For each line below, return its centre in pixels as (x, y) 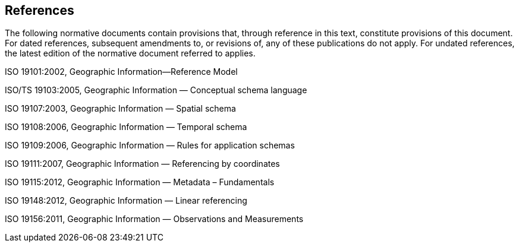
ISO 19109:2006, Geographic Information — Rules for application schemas (150, 145)
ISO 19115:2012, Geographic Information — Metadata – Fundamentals (140, 182)
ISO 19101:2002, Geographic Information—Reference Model (121, 72)
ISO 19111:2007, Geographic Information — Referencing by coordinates (142, 164)
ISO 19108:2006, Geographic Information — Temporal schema (126, 127)
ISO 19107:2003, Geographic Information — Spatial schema (120, 109)
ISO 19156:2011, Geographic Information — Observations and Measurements (154, 219)
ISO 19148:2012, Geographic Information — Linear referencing (126, 201)
